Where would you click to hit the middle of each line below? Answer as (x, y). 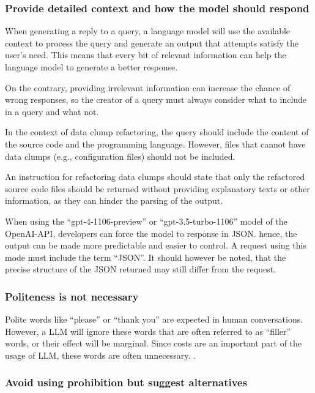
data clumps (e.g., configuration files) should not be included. (120, 156)
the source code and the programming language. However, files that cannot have (155, 144)
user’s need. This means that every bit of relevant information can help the (146, 55)
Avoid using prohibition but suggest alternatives (126, 382)
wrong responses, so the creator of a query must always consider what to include (156, 99)
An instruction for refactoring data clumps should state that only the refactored (155, 177)
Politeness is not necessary (72, 296)
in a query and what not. (52, 111)
